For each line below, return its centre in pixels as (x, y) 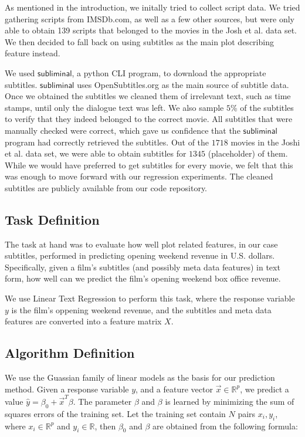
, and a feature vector (174, 389)
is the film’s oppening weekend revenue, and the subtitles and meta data (141, 309)
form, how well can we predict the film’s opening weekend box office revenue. (143, 278)
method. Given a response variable (67, 389)
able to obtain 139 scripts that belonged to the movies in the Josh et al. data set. (151, 30)
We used (20, 72)
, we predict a (265, 389)
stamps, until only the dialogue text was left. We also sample (114, 107)
